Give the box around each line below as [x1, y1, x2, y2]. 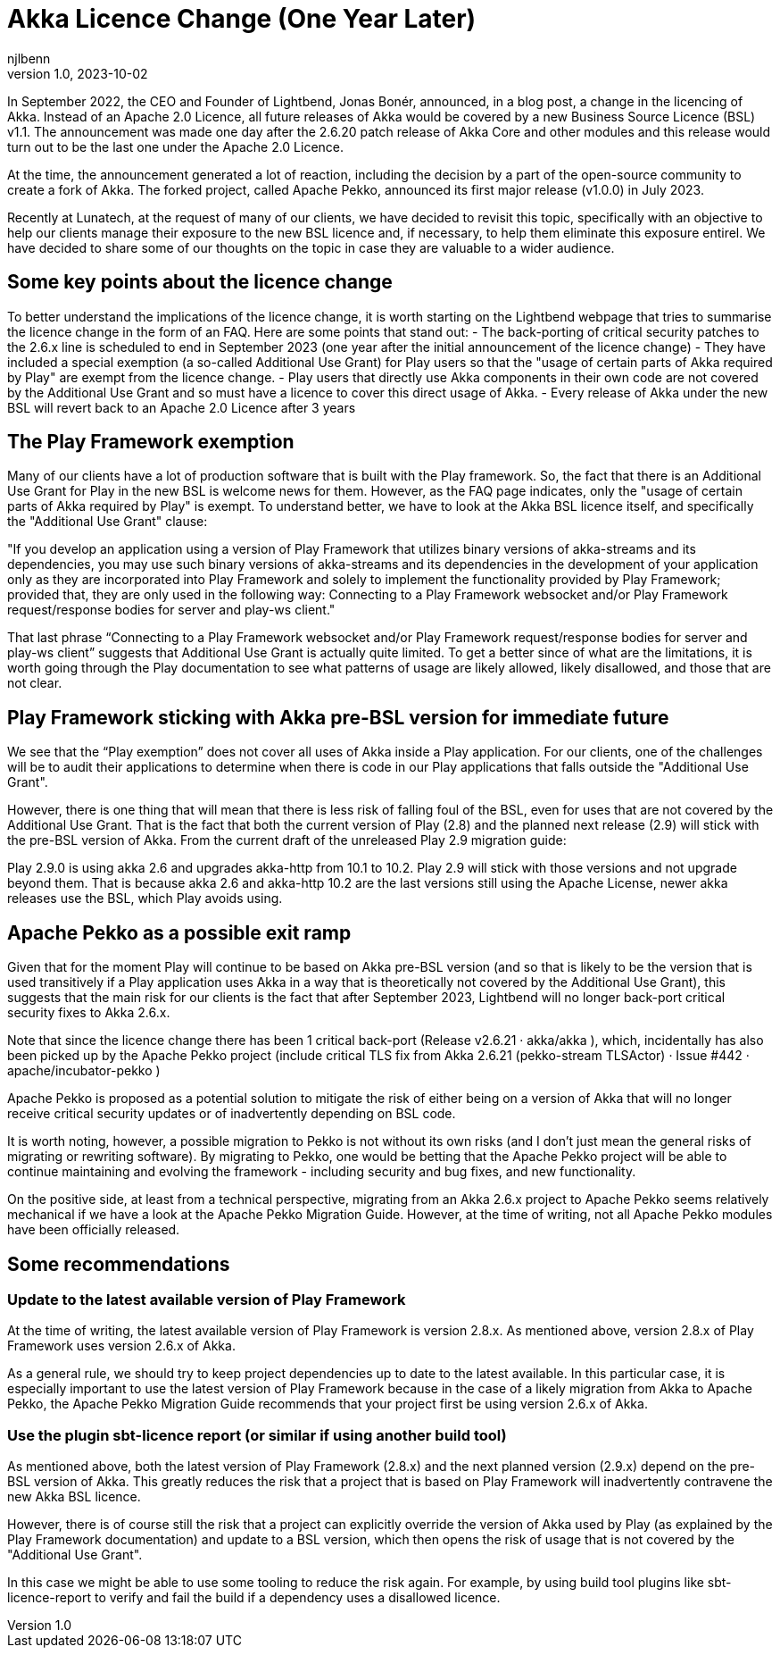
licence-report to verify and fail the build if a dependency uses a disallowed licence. [7, 1590, 501, 1606]
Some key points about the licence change [7, 271, 393, 294]
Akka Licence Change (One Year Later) [7, 4, 477, 34]
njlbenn [7, 50, 51, 66]
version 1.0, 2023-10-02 [7, 65, 148, 81]
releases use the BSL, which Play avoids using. [7, 890, 283, 907]
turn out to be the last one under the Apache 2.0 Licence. [7, 138, 344, 155]
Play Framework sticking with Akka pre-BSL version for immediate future [7, 706, 669, 729]
